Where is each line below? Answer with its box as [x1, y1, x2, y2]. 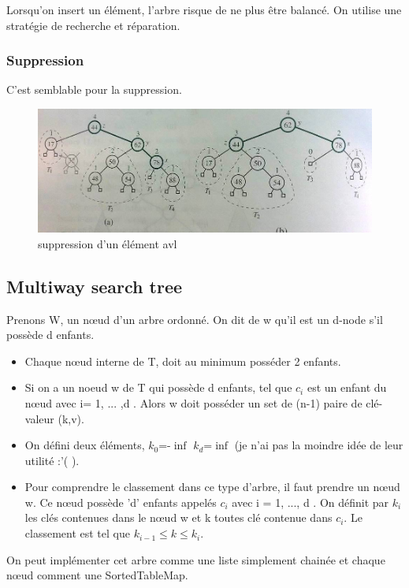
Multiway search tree [6, 274, 183, 298]
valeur [24, 410, 54, 426]
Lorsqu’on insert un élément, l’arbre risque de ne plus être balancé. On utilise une [6, 2, 402, 17]
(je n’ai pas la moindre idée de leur [234, 437, 403, 453]
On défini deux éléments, [24, 437, 145, 453]
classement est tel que [24, 525, 130, 541]
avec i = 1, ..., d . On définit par [232, 493, 389, 510]
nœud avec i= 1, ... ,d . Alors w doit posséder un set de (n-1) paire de [24, 394, 363, 411]
